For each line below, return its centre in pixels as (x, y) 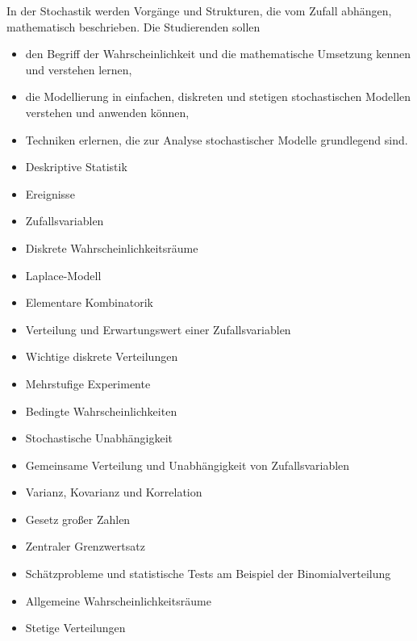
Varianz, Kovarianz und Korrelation (114, 492)
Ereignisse (50, 193)
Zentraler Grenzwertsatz (85, 546)
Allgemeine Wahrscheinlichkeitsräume (118, 600)
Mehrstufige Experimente (88, 383)
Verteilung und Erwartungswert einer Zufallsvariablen (158, 329)
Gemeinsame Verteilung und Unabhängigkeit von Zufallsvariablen (188, 465)
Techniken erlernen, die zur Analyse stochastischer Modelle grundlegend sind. (217, 139)
